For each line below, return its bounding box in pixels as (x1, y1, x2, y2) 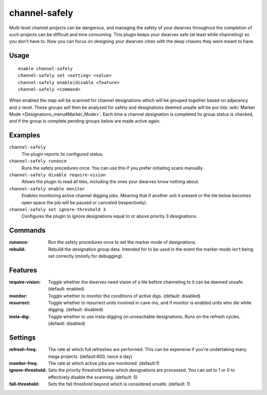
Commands (9, 226, 46, 235)
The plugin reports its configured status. (21, 151, 104, 157)
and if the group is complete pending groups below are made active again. (9, 118, 161, 124)
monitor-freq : (9, 360, 38, 366)
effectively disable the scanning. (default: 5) (48, 374, 138, 380)
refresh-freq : (9, 347, 37, 352)
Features (9, 266, 37, 274)
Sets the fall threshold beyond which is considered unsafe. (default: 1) (48, 381, 190, 387)
